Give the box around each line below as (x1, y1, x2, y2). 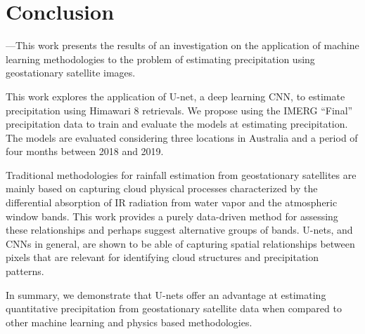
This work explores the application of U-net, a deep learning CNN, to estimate (6, 88, 345, 103)
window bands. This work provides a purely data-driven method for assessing (6, 208, 338, 223)
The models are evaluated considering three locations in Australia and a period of (6, 130, 358, 145)
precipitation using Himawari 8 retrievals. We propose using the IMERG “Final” (6, 102, 353, 117)
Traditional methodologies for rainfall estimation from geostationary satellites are (6, 167, 357, 182)
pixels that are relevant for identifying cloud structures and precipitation (6, 250, 319, 265)
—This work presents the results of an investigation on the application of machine (6, 38, 359, 53)
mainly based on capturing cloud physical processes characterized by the (6, 181, 318, 196)
